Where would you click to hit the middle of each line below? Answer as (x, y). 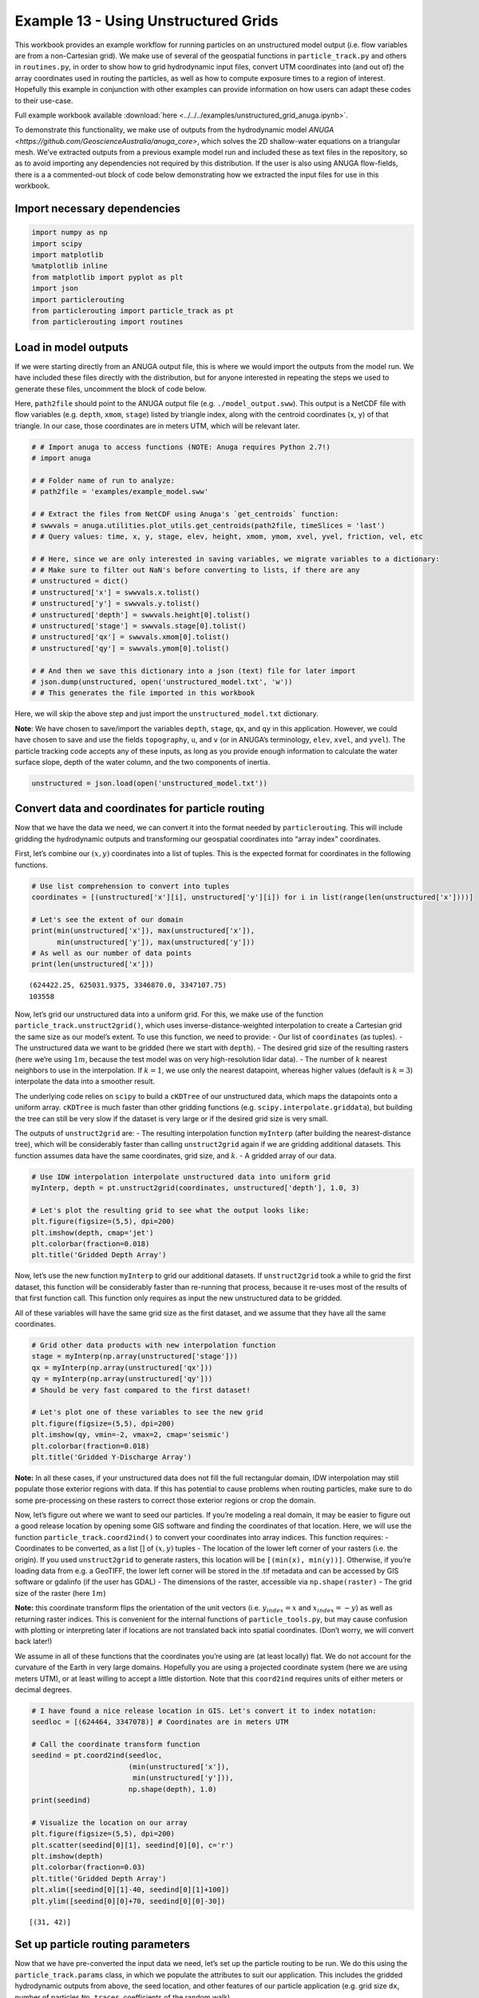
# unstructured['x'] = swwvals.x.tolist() (116, 592)
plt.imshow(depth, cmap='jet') (93, 1232)
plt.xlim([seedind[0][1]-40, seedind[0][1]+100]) (131, 1890)
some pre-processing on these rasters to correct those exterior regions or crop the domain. (165, 1500)
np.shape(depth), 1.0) (172, 1789)
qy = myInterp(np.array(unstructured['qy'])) (122, 1379)
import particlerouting (78, 299)
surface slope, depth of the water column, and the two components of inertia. (143, 762)
